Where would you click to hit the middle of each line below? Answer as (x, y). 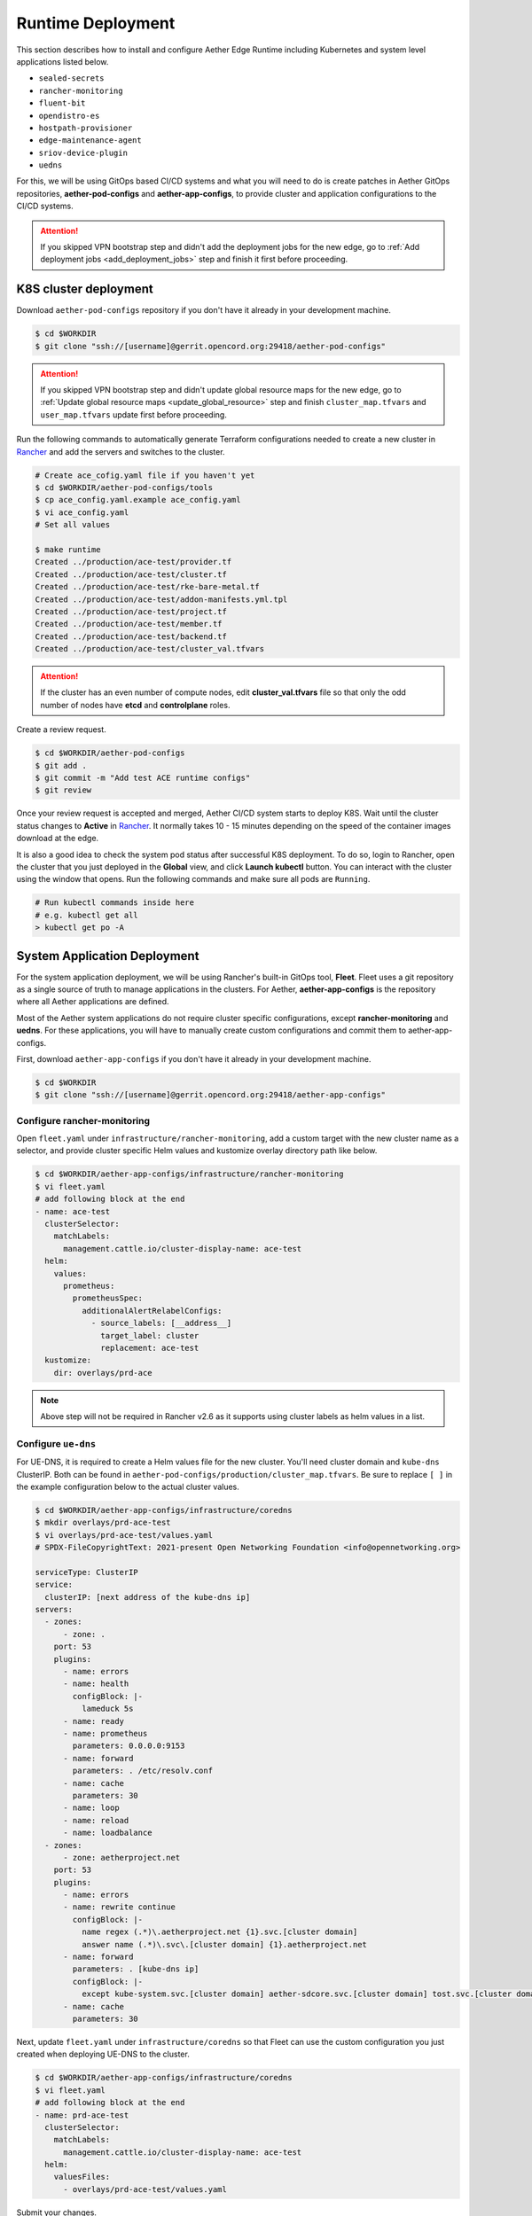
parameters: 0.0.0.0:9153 (129, 1746)
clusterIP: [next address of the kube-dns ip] (148, 1597)
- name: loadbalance (108, 1833)
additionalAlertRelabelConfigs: (152, 1311)
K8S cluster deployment (85, 289)
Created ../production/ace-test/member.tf (129, 624)
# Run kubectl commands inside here (115, 903)
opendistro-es (69, 116)
